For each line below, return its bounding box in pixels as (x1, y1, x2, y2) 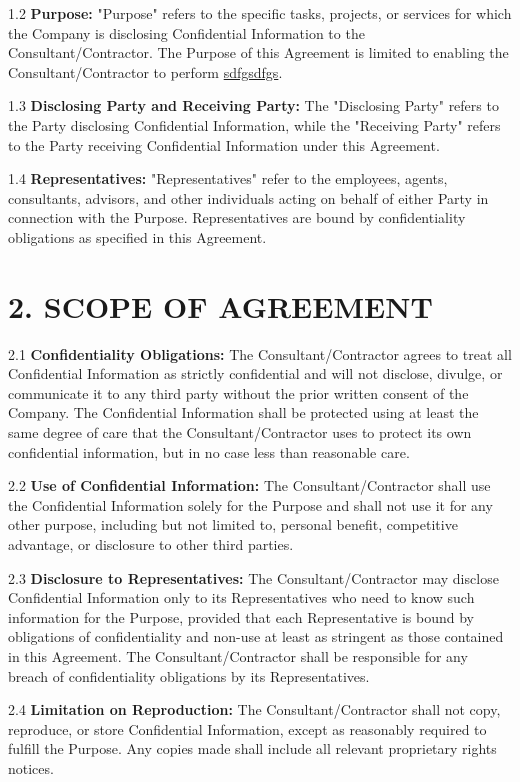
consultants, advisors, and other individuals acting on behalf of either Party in (8, 187, 489, 208)
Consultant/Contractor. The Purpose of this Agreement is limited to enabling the (8, 42, 509, 63)
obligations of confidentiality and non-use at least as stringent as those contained (8, 626, 504, 647)
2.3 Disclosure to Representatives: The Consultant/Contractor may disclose (8, 567, 499, 588)
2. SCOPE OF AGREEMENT (8, 285, 433, 326)
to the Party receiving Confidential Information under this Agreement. (8, 134, 440, 155)
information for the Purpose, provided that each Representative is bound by (8, 606, 474, 627)
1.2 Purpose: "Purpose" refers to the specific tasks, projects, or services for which (8, 3, 512, 23)
